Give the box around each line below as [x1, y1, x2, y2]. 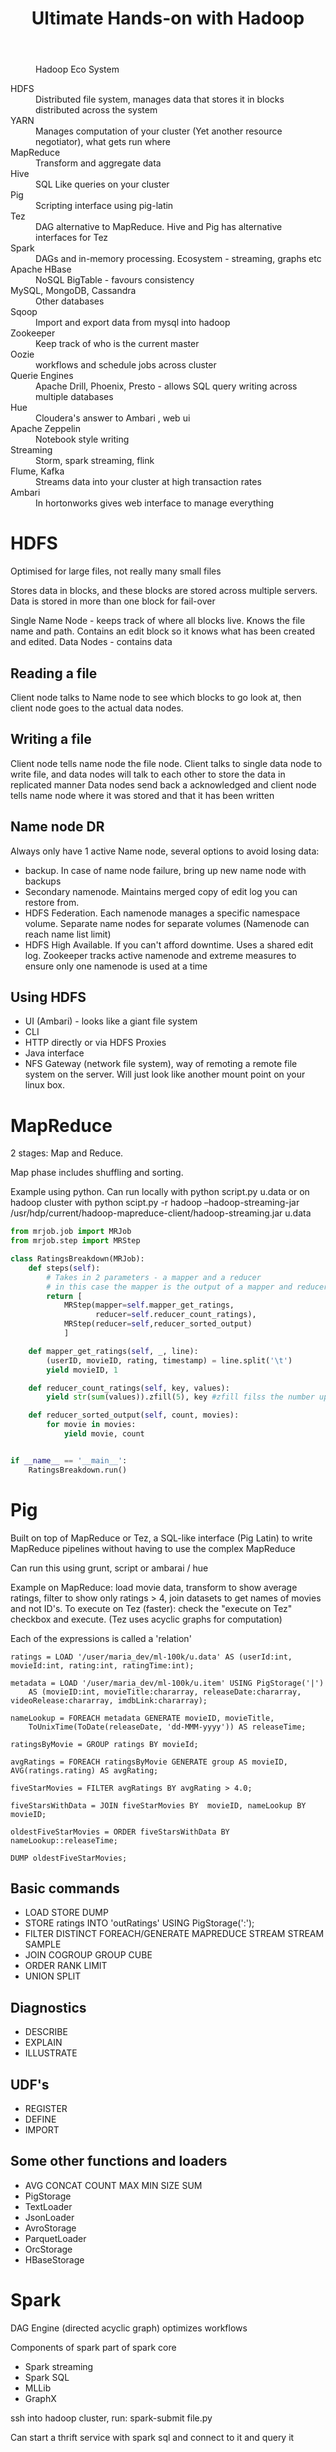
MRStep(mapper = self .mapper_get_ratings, [63, 1300, 235, 1311]
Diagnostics [10, 1999, 87, 2016]
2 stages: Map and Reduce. [10, 1147, 124, 1159]
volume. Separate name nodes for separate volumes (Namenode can [24, 917, 310, 929]
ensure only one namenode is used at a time [24, 960, 208, 972]
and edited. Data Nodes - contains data [10, 636, 173, 648]
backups [24, 875, 62, 887]
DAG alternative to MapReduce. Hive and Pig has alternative [35, 221, 283, 233]
